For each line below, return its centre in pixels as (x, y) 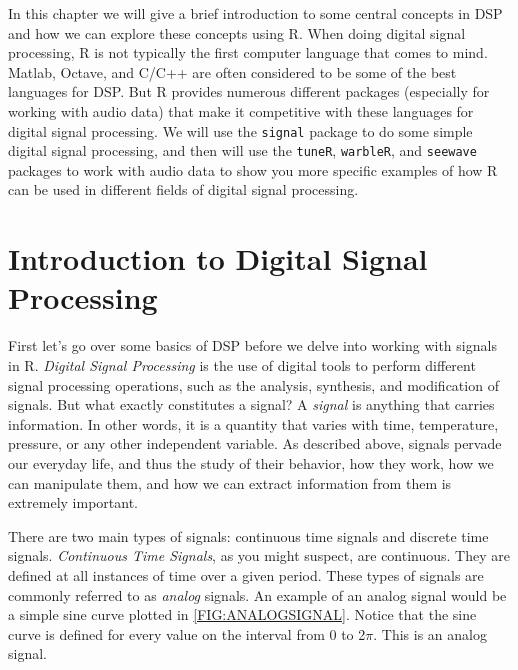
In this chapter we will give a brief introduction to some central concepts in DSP (255, 13)
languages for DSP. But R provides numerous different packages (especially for (249, 91)
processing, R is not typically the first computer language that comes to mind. (248, 52)
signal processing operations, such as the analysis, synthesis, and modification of (253, 384)
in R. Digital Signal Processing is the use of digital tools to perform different (242, 364)
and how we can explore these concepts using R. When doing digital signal (237, 32)
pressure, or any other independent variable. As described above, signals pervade (255, 443)
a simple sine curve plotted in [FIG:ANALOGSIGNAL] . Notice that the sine (242, 614)
